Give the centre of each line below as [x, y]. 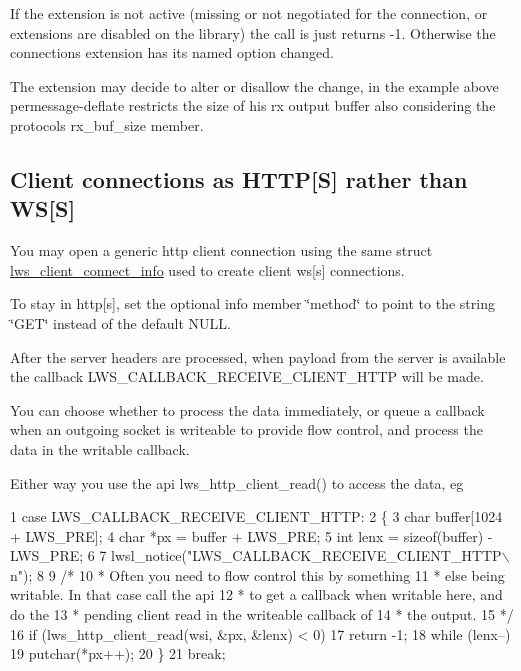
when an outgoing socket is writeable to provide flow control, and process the [246, 429]
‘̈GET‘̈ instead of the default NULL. [120, 322]
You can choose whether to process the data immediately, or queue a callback [247, 409]
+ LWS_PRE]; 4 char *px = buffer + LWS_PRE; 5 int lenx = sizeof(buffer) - [251, 535]
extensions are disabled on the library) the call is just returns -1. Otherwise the [253, 32]
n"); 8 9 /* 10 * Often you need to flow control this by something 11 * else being [257, 574]
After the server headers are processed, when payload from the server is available [258, 356]
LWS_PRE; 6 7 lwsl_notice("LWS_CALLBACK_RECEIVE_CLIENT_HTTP [256, 555]
